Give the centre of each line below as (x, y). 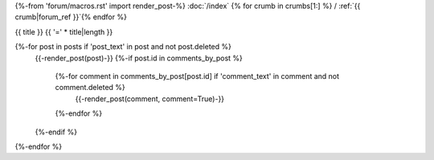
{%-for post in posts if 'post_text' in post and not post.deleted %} (123, 47)
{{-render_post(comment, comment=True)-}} (150, 98)
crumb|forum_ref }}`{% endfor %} (71, 17)
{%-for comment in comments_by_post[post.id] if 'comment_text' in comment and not (197, 76)
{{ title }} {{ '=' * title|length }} (64, 31)
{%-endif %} (56, 132)
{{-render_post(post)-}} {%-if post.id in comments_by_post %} (139, 58)
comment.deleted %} (90, 88)
